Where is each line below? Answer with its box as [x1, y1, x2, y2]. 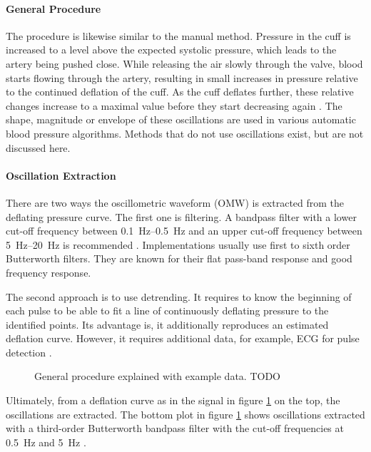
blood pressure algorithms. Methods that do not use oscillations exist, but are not [6, 125, 364, 140]
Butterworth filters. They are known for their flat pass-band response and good [6, 251, 352, 266]
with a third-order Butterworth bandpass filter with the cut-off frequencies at [6, 421, 344, 436]
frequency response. [6, 264, 91, 279]
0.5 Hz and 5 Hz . [6, 434, 86, 449]
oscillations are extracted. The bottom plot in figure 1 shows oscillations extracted [6, 406, 365, 421]
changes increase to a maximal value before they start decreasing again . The [6, 98, 342, 113]
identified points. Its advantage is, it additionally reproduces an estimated [6, 317, 329, 332]
